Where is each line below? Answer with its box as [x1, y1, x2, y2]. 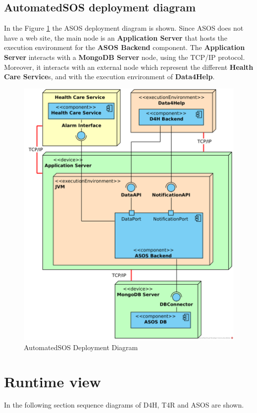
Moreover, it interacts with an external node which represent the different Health [4, 61, 254, 72]
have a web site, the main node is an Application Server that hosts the [4, 32, 227, 43]
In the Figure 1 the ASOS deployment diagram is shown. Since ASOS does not [4, 23, 244, 33]
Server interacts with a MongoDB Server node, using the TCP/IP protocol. [4, 52, 245, 62]
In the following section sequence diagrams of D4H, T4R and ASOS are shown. [4, 400, 244, 410]
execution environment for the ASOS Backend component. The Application [4, 42, 245, 52]
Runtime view [4, 371, 101, 391]
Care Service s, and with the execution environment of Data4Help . [4, 71, 215, 82]
